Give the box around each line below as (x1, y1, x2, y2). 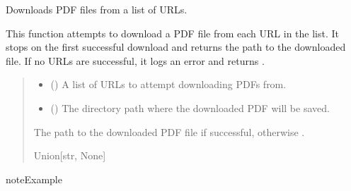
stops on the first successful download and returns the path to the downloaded (6, 39, 346, 54)
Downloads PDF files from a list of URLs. (6, 2, 188, 16)
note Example (6, 171, 62, 186)
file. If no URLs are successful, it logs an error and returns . (6, 53, 265, 68)
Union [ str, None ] (33, 148, 106, 163)
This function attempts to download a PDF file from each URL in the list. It (6, 25, 340, 40)
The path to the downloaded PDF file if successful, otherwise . (33, 124, 305, 139)
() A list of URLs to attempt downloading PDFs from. (50, 77, 287, 92)
